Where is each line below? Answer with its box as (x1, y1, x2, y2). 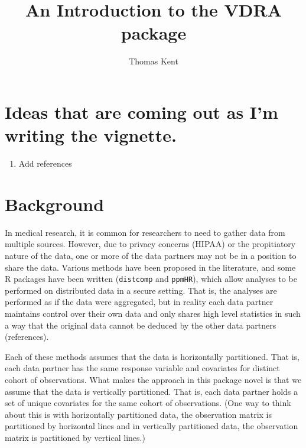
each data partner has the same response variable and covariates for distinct (5, 362, 280, 374)
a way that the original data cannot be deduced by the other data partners (5, 319, 276, 331)
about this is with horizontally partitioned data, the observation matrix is (5, 408, 272, 420)
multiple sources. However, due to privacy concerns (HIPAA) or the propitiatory (5, 238, 296, 250)
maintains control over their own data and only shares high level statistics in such (5, 307, 301, 319)
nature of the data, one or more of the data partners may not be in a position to (5, 249, 297, 261)
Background (5, 191, 105, 216)
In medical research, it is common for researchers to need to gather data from (5, 226, 285, 238)
